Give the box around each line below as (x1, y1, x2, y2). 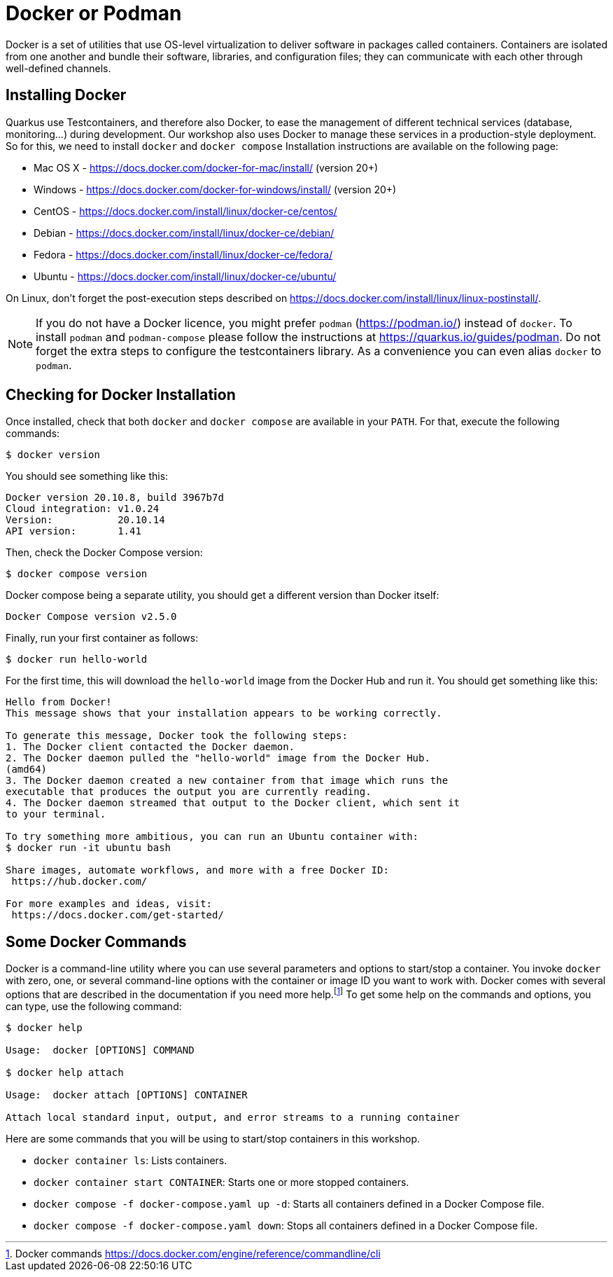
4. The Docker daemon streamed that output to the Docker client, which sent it (6, 797, 460, 809)
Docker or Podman (6, 1, 182, 25)
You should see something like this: (6, 470, 169, 483)
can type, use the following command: (6, 1000, 182, 1012)
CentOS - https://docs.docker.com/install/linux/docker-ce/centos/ (34, 205, 337, 217)
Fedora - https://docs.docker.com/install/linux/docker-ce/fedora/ (34, 248, 333, 261)
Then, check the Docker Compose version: (6, 546, 203, 559)
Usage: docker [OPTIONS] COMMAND (6, 1044, 195, 1056)
